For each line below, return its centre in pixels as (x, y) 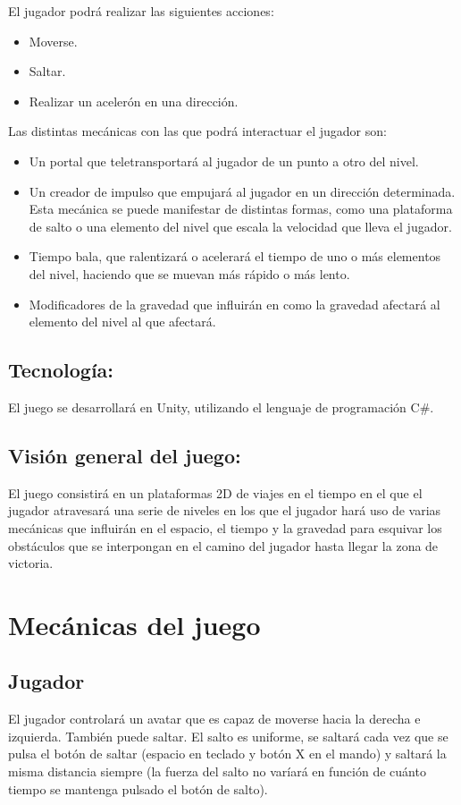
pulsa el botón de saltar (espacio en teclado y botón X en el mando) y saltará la (227, 754)
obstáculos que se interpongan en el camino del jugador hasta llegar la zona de (223, 545)
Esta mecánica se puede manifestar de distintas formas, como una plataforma (241, 209)
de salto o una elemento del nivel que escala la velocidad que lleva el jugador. (240, 226)
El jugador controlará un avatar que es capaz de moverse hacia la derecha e (214, 719)
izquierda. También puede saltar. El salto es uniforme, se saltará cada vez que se (228, 736)
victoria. (31, 563)
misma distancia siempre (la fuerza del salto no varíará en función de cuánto (217, 771)
